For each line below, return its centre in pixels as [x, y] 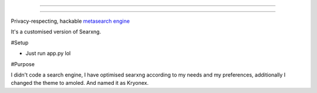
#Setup [20, 42]
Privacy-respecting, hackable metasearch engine [70, 21]
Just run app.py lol [48, 53]
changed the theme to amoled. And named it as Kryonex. [80, 83]
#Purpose [23, 64]
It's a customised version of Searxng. [56, 32]
